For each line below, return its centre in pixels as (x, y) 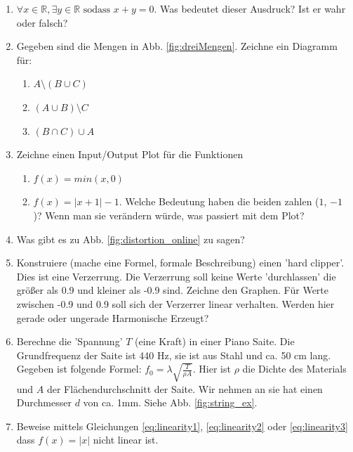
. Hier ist (212, 369)
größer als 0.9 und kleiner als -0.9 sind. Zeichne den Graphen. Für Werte (173, 290)
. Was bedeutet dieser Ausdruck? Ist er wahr (250, 8)
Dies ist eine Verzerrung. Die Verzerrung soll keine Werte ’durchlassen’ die (176, 276)
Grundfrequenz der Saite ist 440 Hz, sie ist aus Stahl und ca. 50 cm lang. (174, 355)
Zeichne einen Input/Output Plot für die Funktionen (130, 154)
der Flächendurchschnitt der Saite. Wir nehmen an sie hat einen (185, 388)
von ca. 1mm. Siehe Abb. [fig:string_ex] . (170, 402)
